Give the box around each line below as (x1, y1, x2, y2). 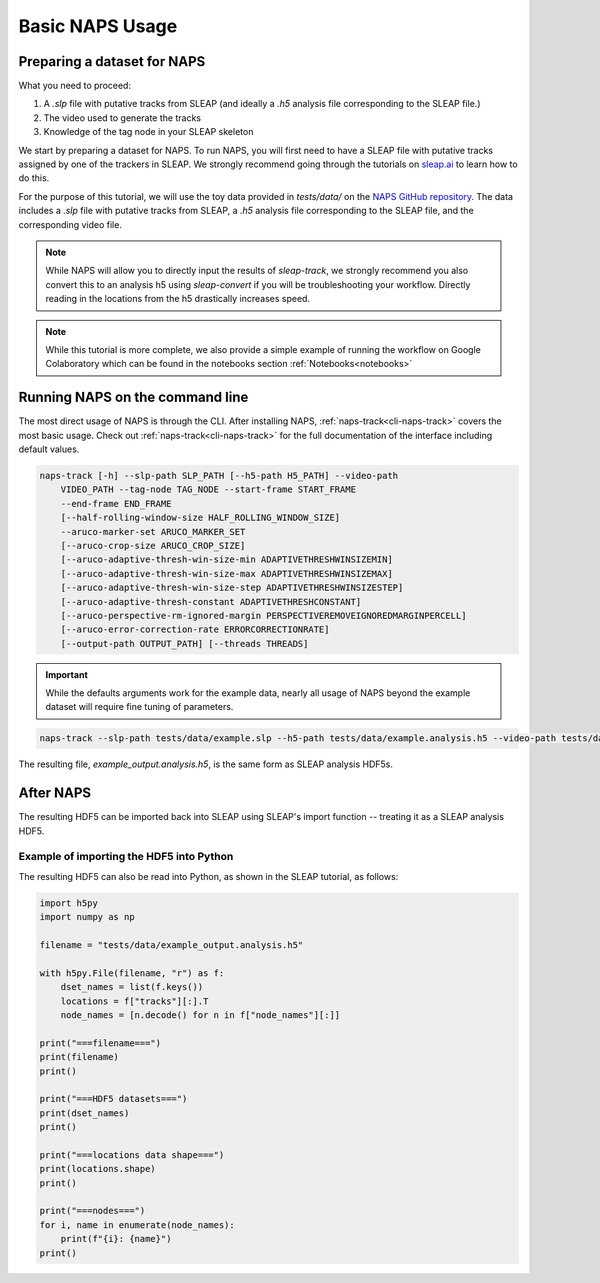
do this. (18, 172, 50, 184)
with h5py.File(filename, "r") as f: (39, 967, 225, 979)
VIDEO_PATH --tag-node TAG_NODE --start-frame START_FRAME (60, 484, 357, 495)
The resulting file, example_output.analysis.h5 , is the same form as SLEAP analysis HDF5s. (18, 758, 394, 770)
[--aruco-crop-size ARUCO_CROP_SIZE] (60, 540, 246, 551)
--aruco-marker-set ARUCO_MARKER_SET (60, 526, 246, 537)
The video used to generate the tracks (43, 111, 202, 124)
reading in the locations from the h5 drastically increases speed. (45, 293, 310, 305)
